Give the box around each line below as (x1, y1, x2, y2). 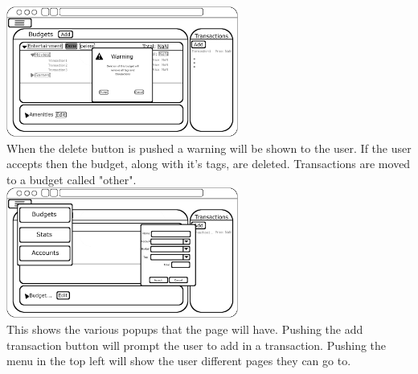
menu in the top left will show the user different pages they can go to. (6, 352, 351, 369)
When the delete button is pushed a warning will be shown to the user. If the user (6, 139, 412, 156)
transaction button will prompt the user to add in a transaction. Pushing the (6, 336, 387, 353)
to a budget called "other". (6, 171, 137, 187)
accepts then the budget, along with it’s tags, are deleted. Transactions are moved (6, 155, 411, 172)
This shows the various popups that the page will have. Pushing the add (6, 320, 363, 337)
